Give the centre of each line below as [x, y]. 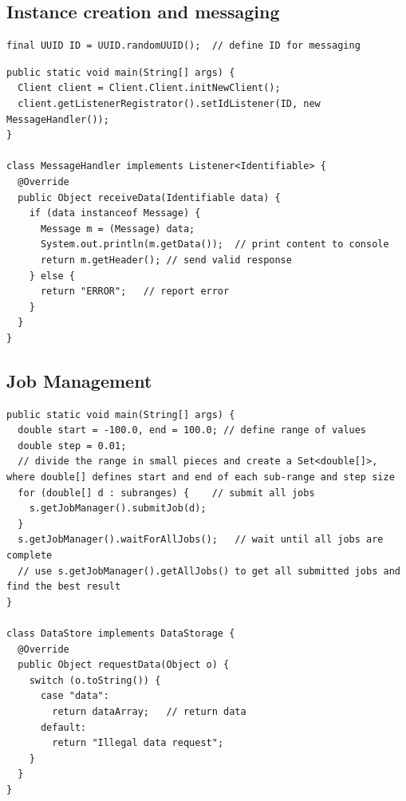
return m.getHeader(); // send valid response [166, 260]
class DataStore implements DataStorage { [121, 633]
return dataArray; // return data [149, 711]
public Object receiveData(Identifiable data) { [149, 197]
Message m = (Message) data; [118, 229]
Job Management [79, 380]
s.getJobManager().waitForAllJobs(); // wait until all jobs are [201, 540]
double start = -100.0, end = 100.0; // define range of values [192, 430]
